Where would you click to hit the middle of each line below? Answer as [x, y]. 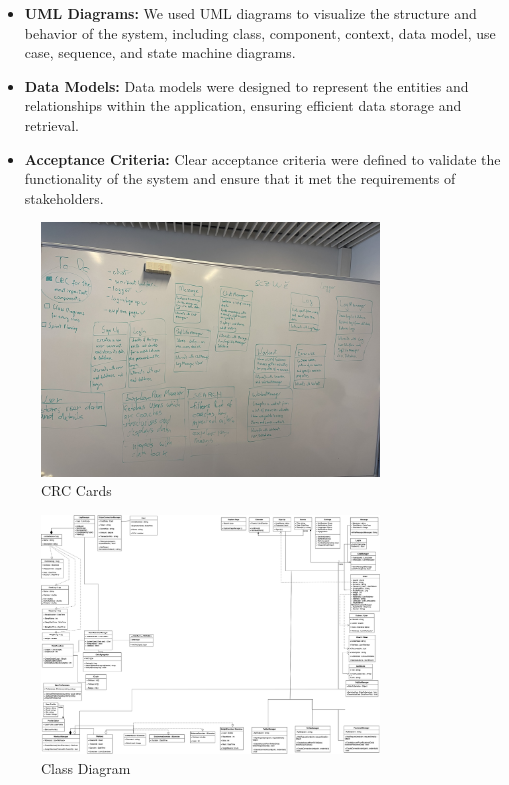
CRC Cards [76, 490]
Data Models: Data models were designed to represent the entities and [246, 85]
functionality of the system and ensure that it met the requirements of [240, 178]
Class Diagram [86, 768]
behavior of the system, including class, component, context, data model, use [260, 32]
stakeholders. [64, 197]
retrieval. [51, 124]
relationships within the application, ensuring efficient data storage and [243, 105]
